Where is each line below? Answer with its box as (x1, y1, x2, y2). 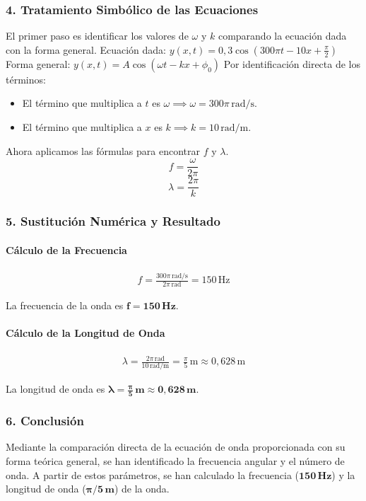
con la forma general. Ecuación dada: (6, 42, 167, 57)
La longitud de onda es (6, 381, 105, 396)
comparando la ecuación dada (218, 28, 347, 43)
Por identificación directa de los (223, 56, 361, 71)
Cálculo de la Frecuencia (6, 242, 127, 257)
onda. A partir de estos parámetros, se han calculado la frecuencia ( (6, 467, 300, 482)
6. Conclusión (6, 412, 84, 430)
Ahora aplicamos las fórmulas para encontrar (6, 143, 200, 158)
